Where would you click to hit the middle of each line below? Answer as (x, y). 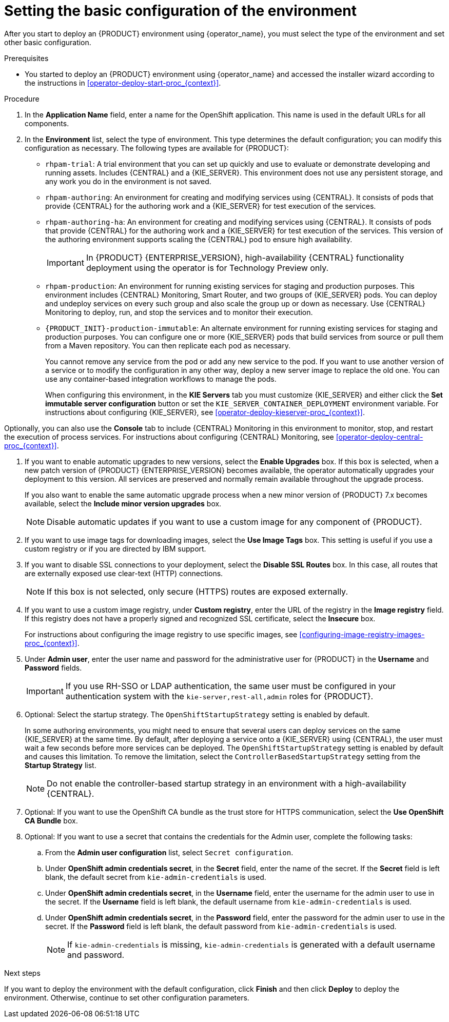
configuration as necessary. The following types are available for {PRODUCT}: (157, 148)
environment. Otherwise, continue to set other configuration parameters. (127, 997)
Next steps (22, 973)
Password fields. (53, 667)
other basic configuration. (48, 42)
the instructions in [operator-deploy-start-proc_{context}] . (123, 83)
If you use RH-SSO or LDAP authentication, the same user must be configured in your (231, 686)
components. (47, 123)
